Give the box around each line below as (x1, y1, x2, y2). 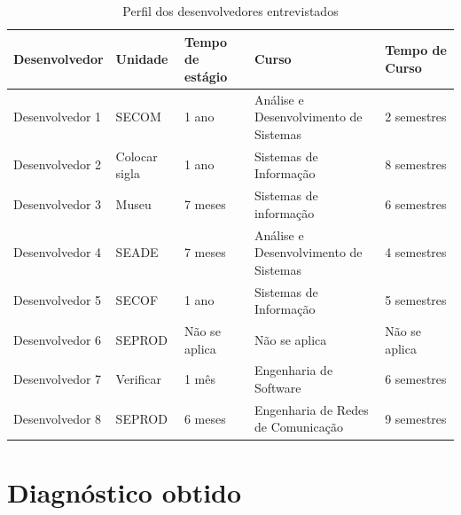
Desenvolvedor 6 (13, 330, 102, 348)
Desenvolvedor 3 (13, 194, 102, 213)
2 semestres (385, 107, 447, 126)
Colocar (115, 146, 158, 165)
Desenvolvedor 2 (13, 155, 102, 174)
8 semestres (385, 155, 447, 174)
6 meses (184, 409, 226, 427)
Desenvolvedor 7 (13, 370, 102, 388)
